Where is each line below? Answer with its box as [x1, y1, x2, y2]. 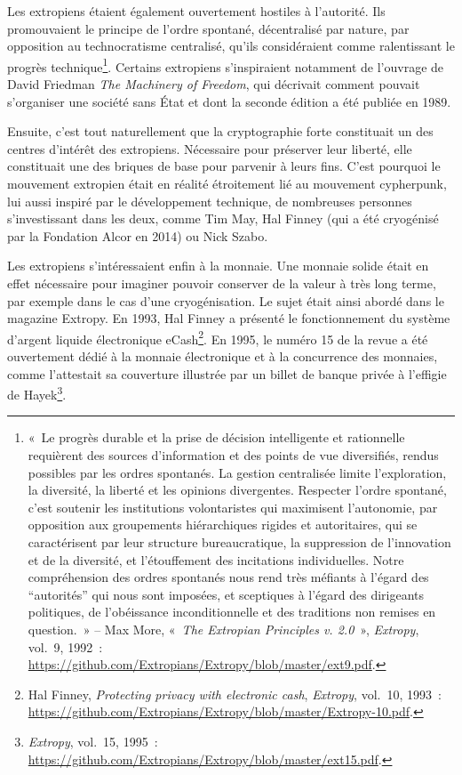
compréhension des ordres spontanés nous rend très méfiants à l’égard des [28, 568, 429, 586]
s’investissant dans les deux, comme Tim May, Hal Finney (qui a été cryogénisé [7, 209, 439, 228]
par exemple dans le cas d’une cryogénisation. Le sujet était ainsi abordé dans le [7, 291, 444, 310]
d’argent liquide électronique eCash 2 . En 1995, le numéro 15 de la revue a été [7, 327, 428, 348]
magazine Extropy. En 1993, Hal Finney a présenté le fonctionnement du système [7, 309, 450, 327]
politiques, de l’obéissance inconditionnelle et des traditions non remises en [28, 602, 436, 621]
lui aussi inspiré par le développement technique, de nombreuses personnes [7, 191, 412, 210]
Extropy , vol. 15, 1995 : [28, 731, 158, 750]
